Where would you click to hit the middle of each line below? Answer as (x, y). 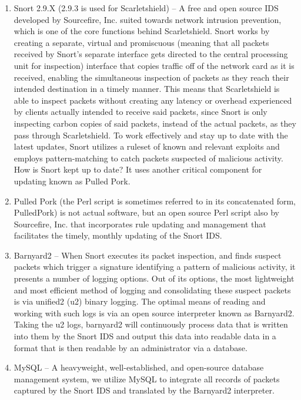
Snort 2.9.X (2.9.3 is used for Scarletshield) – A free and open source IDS (146, 8)
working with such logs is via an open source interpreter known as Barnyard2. (154, 313)
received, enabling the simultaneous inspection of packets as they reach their (151, 77)
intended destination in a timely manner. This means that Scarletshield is (147, 89)
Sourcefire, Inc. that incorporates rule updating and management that (140, 224)
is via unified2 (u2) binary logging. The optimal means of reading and (140, 301)
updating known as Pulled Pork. (72, 181)
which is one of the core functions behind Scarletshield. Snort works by (142, 31)
